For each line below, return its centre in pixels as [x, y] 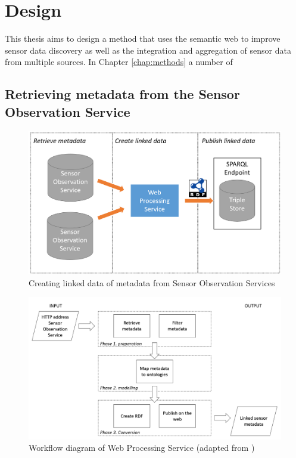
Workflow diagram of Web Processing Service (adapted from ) [142, 448]
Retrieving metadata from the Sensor [122, 94]
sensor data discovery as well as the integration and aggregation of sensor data [148, 50]
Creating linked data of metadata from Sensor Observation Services [152, 282]
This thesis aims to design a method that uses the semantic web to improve [143, 38]
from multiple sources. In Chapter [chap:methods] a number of [119, 62]
